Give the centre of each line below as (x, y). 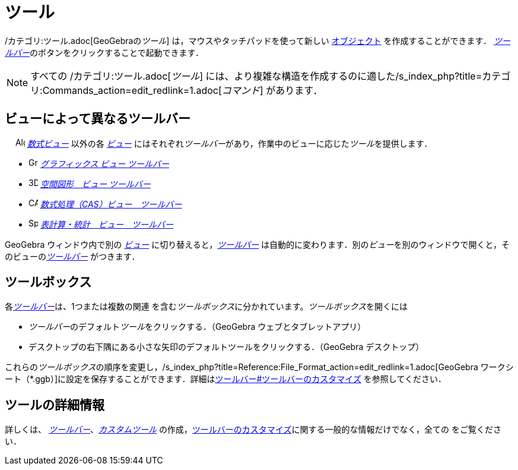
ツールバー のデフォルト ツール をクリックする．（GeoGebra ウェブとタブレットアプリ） (197, 327)
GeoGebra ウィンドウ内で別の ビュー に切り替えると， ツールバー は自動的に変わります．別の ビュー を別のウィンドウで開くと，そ (258, 244)
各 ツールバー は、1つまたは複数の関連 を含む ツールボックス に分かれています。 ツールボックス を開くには (206, 307)
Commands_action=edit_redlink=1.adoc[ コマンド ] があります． (182, 90)
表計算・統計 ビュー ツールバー (107, 224)
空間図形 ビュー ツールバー (95, 184)
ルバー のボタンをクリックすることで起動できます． (104, 52)
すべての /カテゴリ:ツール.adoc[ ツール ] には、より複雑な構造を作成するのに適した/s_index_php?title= (256, 76)
